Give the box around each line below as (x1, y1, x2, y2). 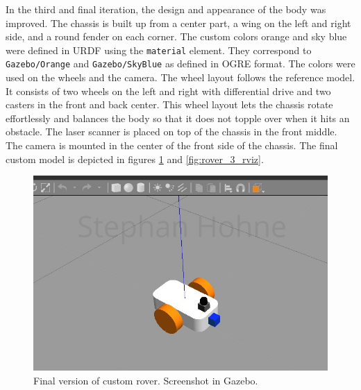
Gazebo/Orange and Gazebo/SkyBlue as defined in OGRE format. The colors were (6, 56, 355, 71)
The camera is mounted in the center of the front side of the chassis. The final (6, 138, 338, 153)
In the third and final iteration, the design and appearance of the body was (6, 2, 326, 16)
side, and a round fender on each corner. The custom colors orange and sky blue (6, 29, 347, 44)
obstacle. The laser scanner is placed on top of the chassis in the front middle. (6, 124, 337, 139)
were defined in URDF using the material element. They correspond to (6, 42, 312, 57)
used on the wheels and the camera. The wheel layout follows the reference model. (6, 70, 355, 85)
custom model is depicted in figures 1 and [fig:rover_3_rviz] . (6, 151, 264, 166)
